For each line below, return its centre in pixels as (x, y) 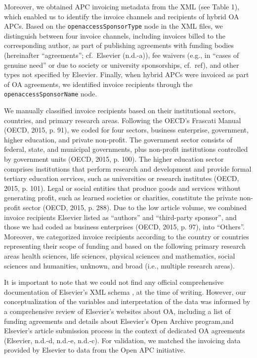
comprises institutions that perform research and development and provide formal (128, 168)
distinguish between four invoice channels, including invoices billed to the (115, 35)
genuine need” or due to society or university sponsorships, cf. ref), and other (122, 65)
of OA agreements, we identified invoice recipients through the (98, 84)
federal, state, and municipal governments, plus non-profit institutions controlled (126, 149)
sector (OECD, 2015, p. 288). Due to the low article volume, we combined (135, 207)
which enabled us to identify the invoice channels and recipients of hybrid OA (122, 16)
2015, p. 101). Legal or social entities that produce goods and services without (123, 188)
